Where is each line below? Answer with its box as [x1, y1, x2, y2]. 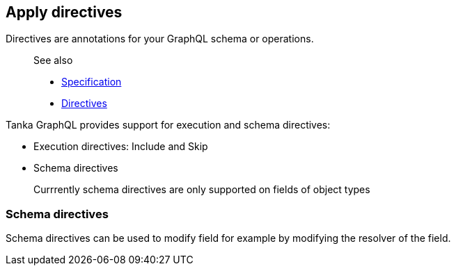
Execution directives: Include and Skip [33, 140, 208, 153]
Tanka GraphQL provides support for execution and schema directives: [6, 119, 331, 131]
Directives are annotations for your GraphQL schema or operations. [6, 33, 314, 45]
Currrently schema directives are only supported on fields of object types [33, 183, 370, 196]
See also [33, 54, 73, 67]
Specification [61, 76, 122, 88]
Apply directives [6, 3, 123, 21]
